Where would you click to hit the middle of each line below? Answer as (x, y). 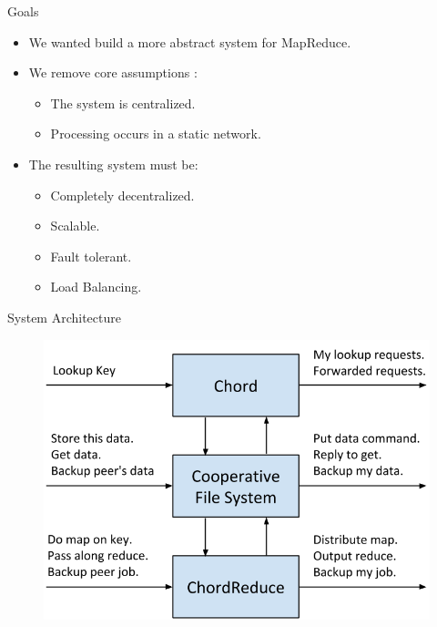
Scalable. (75, 226)
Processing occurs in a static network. (156, 134)
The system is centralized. (123, 103)
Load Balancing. (96, 287)
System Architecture (64, 317)
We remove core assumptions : (113, 72)
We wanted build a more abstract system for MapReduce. (190, 41)
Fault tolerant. (91, 256)
